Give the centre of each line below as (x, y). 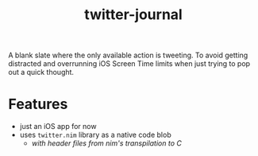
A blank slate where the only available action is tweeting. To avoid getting (128, 55)
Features (38, 104)
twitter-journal (133, 15)
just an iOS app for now (58, 127)
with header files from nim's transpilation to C (107, 143)
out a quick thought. (41, 72)
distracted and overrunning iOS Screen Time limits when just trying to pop (129, 64)
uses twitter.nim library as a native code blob (96, 135)
